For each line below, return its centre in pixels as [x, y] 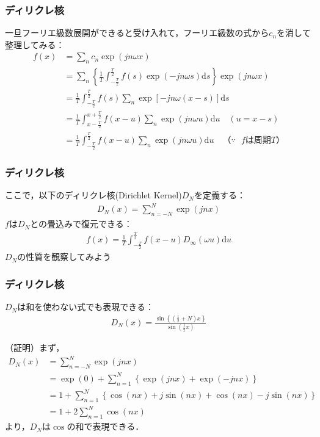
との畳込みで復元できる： [81, 224]
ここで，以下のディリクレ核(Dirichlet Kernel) [93, 195]
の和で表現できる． [105, 426]
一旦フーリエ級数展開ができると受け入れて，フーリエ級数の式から [137, 33]
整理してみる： [35, 44]
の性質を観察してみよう [64, 257]
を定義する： [220, 195]
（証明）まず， [35, 348]
